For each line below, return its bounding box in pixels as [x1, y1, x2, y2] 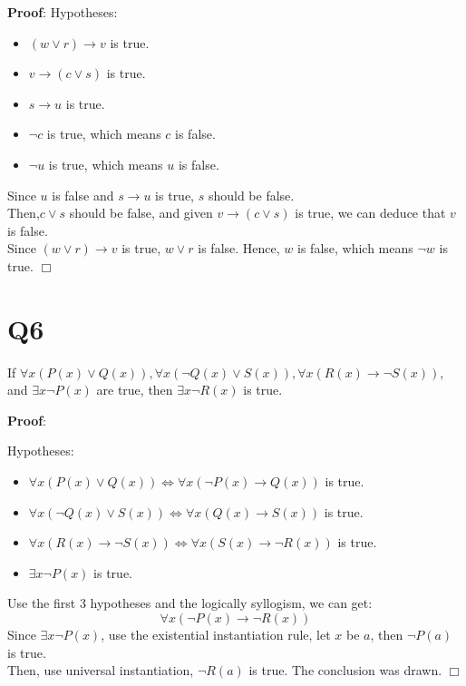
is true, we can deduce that [295, 203, 446, 222]
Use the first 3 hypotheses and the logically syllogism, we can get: [7, 593, 373, 612]
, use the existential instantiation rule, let [101, 625, 331, 643]
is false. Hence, [198, 239, 280, 258]
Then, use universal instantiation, [7, 661, 194, 680]
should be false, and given [69, 203, 213, 222]
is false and [52, 185, 114, 204]
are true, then [96, 380, 173, 399]
